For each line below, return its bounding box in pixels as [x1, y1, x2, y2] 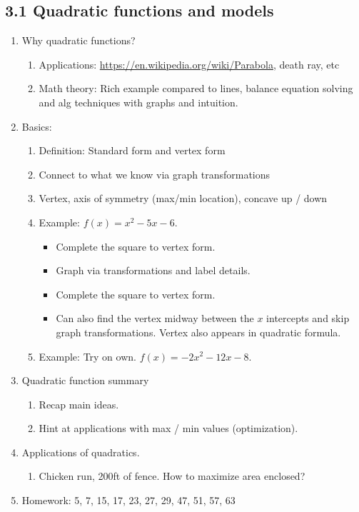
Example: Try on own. [39, 348, 136, 363]
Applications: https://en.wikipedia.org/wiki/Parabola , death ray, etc [39, 56, 340, 71]
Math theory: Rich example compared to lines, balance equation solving [39, 81, 353, 96]
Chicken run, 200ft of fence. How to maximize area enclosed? [39, 468, 305, 483]
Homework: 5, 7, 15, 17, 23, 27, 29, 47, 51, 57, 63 [21, 493, 236, 508]
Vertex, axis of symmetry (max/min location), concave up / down [39, 191, 328, 206]
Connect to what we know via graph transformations [39, 166, 270, 181]
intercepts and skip [266, 311, 350, 326]
